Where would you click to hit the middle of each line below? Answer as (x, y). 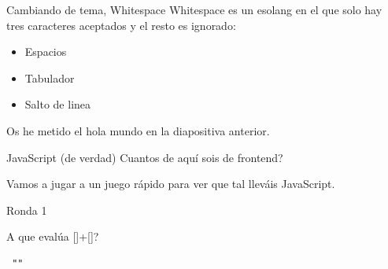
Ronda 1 (27, 210)
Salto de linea (58, 104)
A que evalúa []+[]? (53, 236)
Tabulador (50, 77)
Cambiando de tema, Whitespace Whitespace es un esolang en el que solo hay (194, 9)
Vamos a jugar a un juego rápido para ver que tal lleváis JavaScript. (171, 184)
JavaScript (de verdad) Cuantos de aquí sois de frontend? (145, 157)
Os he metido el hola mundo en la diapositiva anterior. (138, 130)
